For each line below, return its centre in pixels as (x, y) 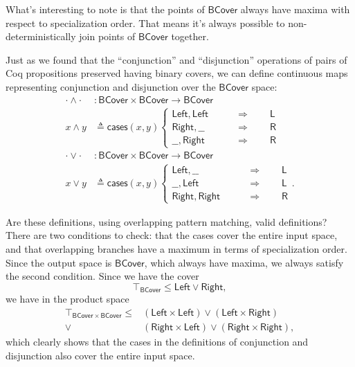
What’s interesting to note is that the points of (105, 9)
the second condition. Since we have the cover (102, 276)
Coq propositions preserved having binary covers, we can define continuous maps (177, 73)
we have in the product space (67, 299)
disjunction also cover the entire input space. (100, 355)
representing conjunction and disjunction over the (111, 86)
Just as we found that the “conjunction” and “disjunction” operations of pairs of (176, 59)
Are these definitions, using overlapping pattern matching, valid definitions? (166, 221)
